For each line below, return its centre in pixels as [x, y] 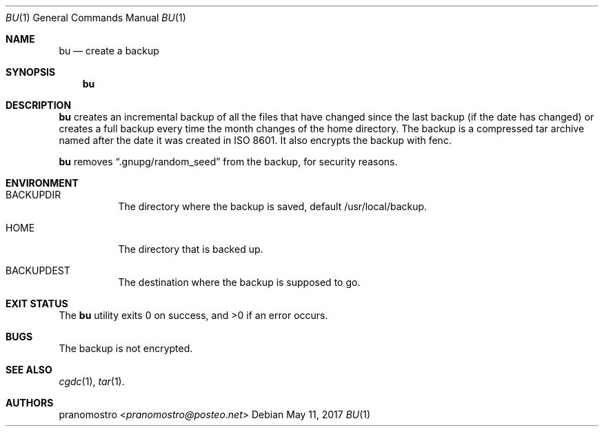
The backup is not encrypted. [126, 348]
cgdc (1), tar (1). [92, 381]
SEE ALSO [29, 370]
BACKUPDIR [33, 195]
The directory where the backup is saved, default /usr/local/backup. [273, 206]
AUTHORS [30, 403]
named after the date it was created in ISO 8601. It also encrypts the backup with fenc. [255, 140]
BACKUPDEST [38, 270]
